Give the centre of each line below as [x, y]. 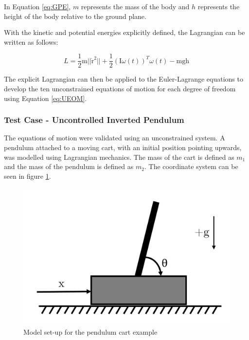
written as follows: [31, 42]
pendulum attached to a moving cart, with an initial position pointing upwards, [123, 147]
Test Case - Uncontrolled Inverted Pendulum [94, 120]
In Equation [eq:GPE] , [37, 6]
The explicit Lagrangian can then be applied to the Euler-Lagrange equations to [124, 79]
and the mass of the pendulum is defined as [69, 166]
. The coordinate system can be [191, 166]
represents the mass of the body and [135, 6]
